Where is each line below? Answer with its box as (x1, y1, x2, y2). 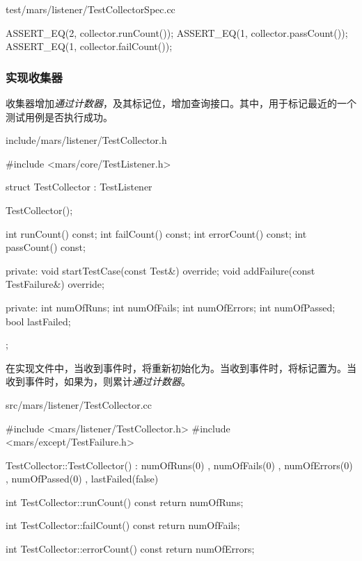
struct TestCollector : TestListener (6, 179, 152, 194)
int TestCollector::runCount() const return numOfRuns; (6, 494, 244, 509)
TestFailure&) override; (6, 277, 104, 291)
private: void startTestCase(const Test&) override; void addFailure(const (6, 263, 315, 277)
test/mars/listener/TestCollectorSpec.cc (6, 2, 175, 16)
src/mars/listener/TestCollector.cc (6, 397, 152, 412)
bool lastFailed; (6, 314, 71, 328)
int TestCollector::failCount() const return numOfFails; (6, 518, 240, 532)
